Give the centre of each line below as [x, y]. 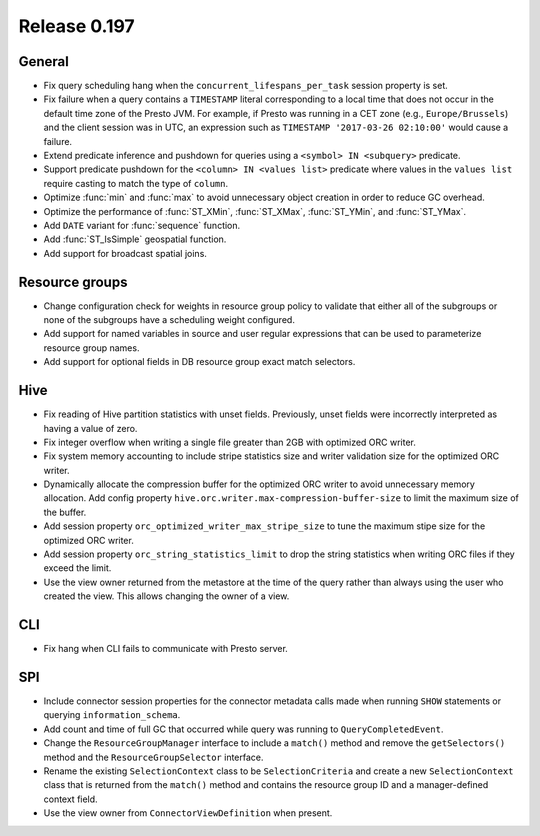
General [44, 61]
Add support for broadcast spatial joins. [125, 253]
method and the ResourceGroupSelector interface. [153, 757]
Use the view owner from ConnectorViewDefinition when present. [188, 813]
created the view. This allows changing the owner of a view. [166, 596]
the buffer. [65, 512]
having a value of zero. [90, 428]
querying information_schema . [112, 715]
